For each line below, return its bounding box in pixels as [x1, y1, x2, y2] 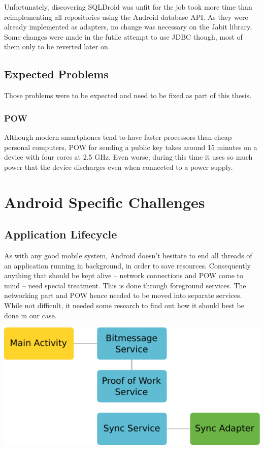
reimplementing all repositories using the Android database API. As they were [4, 11, 248, 22]
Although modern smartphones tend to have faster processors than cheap [4, 131, 232, 142]
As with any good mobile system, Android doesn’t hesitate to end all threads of [4, 250, 252, 260]
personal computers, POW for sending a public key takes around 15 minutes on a [4, 141, 257, 152]
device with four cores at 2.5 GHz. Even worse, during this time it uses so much [4, 152, 253, 162]
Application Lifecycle [4, 226, 117, 242]
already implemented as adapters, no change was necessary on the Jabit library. [4, 21, 252, 32]
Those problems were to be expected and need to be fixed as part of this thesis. [4, 90, 252, 101]
